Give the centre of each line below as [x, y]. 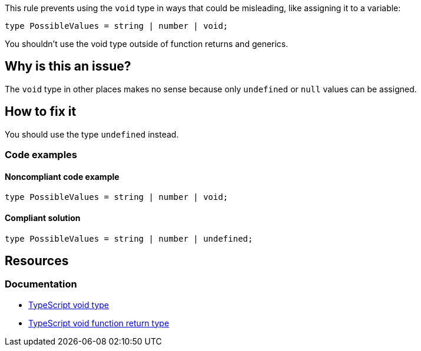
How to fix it [41, 112]
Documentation [41, 284]
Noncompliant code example [62, 176]
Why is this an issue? [68, 66]
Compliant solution [43, 218]
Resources [37, 260]
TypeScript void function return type [99, 323]
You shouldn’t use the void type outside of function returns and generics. [147, 44]
